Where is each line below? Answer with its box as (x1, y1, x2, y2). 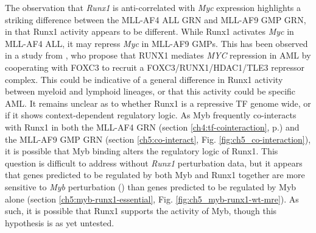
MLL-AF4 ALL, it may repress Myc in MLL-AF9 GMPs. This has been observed (5, 37, 308, 49)
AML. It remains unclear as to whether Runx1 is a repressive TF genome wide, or (5, 96, 311, 109)
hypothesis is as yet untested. (5, 216, 114, 229)
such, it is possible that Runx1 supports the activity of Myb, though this (5, 204, 277, 217)
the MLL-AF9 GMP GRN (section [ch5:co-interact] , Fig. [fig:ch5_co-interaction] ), (5, 132, 311, 145)
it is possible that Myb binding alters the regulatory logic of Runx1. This (5, 145, 278, 157)
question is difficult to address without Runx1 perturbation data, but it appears (5, 156, 303, 169)
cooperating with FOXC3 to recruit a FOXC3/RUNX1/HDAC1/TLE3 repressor (5, 60, 304, 73)
